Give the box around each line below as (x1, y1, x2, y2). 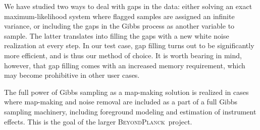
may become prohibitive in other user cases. (4, 70, 140, 80)
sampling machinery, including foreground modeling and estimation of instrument (4, 106, 256, 116)
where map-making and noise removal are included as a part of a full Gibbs (4, 96, 238, 107)
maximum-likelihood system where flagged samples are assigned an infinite (4, 11, 235, 21)
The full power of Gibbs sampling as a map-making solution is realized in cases (4, 86, 249, 97)
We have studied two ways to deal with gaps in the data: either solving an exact (4, 1, 252, 11)
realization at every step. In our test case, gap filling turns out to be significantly (4, 40, 254, 51)
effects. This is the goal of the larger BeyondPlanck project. (4, 116, 192, 126)
